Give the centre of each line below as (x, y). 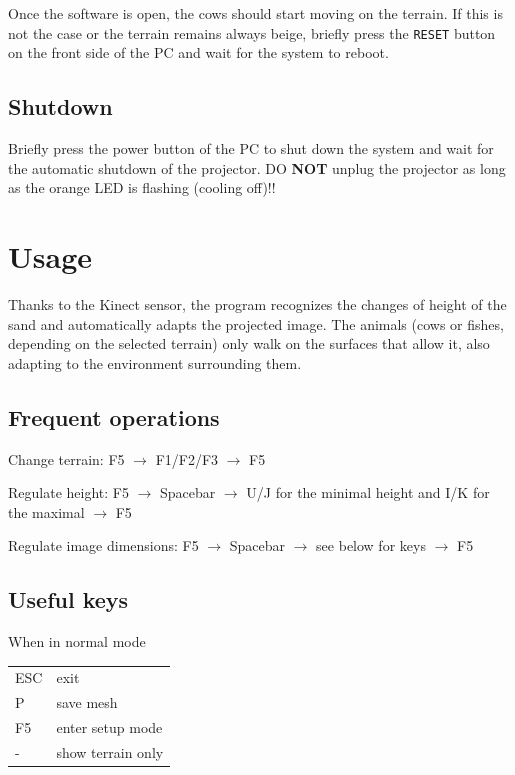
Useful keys (68, 599)
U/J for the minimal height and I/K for (368, 492)
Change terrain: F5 (66, 458)
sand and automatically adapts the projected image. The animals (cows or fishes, (256, 323)
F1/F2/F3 (187, 458)
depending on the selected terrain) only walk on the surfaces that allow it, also (249, 343)
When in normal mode (77, 641)
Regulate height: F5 (68, 492)
